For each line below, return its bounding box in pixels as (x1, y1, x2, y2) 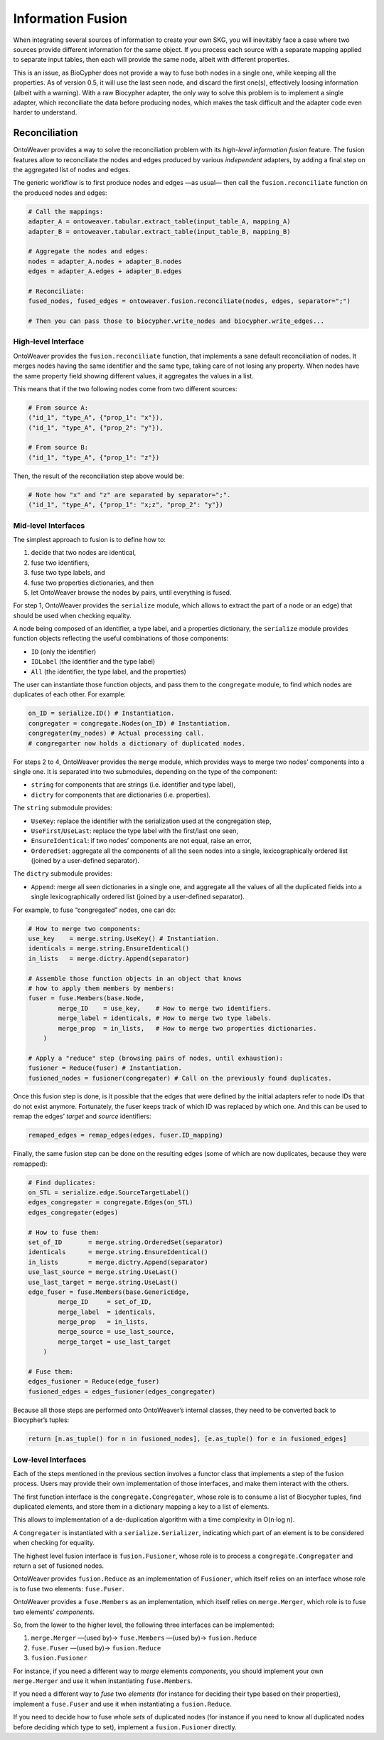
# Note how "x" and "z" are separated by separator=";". (28, 491, 231, 499)
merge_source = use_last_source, (58, 1327, 175, 1336)
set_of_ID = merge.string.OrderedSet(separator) (28, 1238, 223, 1246)
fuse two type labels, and (31, 568, 106, 577)
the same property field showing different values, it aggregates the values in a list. (13, 371, 254, 380)
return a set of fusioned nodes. (13, 1561, 105, 1570)
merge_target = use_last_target (58, 1337, 171, 1346)
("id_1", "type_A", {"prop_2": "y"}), (28, 423, 164, 432)
